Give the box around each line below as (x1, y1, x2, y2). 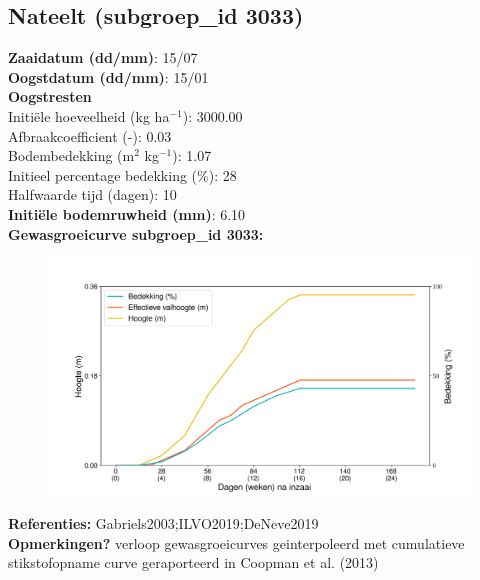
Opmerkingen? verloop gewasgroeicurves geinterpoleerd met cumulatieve (8, 532, 465, 553)
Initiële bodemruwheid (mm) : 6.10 (8, 203, 246, 224)
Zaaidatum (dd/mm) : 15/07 (8, 47, 198, 68)
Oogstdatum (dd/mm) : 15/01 (8, 66, 209, 87)
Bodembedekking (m (8, 145, 135, 166)
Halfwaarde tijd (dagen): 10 (8, 184, 177, 205)
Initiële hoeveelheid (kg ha (8, 105, 170, 126)
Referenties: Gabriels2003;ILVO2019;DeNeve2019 (8, 512, 319, 533)
